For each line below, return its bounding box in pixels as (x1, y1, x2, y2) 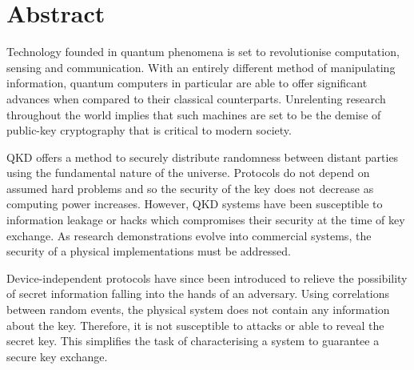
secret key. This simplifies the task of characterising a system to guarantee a (6, 332, 380, 349)
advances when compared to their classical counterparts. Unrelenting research (6, 90, 386, 107)
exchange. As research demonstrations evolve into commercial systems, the (6, 227, 372, 243)
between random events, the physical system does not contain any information (6, 301, 390, 318)
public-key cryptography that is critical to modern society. (6, 122, 292, 139)
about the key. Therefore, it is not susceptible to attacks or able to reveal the (6, 316, 384, 333)
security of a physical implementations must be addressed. (6, 243, 291, 259)
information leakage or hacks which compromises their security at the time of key (6, 211, 405, 228)
